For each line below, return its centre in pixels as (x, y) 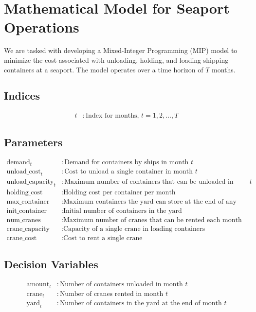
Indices (22, 95)
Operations (42, 27)
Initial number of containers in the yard (122, 211)
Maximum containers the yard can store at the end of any (150, 201)
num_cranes (24, 220)
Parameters (33, 142)
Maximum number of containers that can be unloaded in (149, 182)
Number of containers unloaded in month (121, 285)
